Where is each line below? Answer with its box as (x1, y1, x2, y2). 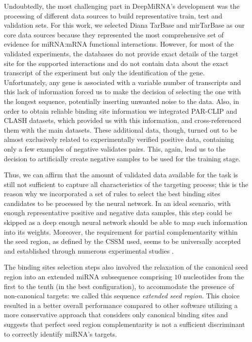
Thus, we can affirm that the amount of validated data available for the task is (4, 170, 238, 180)
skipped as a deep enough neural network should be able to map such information (4, 217, 248, 227)
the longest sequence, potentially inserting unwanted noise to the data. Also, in (4, 96, 239, 106)
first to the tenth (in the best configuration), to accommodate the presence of (4, 281, 234, 291)
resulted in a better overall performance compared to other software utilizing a (4, 300, 238, 310)
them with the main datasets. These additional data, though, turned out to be (4, 124, 237, 135)
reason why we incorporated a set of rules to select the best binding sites (4, 188, 220, 199)
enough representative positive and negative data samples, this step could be (4, 207, 232, 218)
